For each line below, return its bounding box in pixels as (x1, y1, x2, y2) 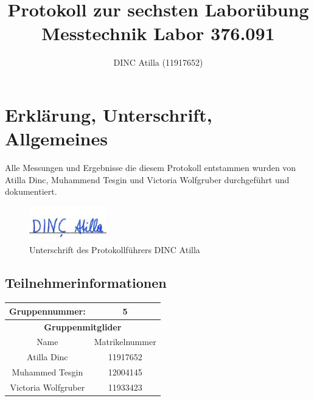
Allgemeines (5, 126, 108, 151)
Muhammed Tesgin (12, 366, 83, 378)
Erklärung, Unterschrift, (5, 102, 212, 127)
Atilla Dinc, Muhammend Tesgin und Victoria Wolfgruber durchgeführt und (5, 173, 290, 186)
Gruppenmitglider (44, 320, 122, 333)
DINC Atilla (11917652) (113, 56, 203, 69)
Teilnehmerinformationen (5, 273, 167, 292)
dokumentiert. (5, 185, 57, 198)
